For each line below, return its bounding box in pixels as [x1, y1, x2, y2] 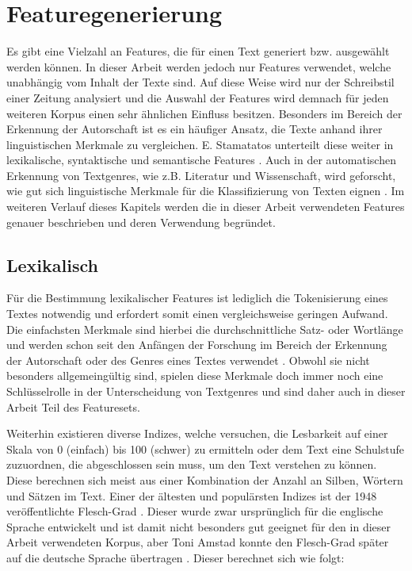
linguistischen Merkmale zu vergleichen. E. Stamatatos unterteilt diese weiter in [6, 136, 394, 152]
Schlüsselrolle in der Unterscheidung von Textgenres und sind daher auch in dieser [6, 383, 406, 400]
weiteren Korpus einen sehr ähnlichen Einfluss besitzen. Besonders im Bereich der [6, 105, 402, 121]
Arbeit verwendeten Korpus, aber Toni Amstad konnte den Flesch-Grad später [6, 534, 389, 550]
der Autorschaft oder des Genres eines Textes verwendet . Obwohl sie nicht [6, 351, 370, 368]
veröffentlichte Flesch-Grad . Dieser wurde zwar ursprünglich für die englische [6, 503, 383, 519]
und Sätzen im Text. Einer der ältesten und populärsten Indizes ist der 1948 [6, 487, 377, 504]
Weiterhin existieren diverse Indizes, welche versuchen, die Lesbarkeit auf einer [6, 425, 388, 442]
